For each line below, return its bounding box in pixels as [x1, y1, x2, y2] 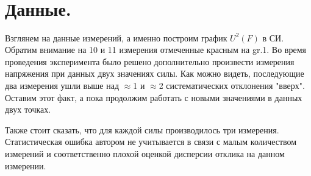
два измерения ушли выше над [5, 79, 120, 92]
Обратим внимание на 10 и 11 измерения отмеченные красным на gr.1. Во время [5, 43, 306, 56]
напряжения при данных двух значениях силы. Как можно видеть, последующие [5, 67, 304, 80]
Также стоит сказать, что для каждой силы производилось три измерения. [5, 123, 279, 136]
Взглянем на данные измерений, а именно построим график [5, 31, 227, 44]
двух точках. [5, 103, 51, 116]
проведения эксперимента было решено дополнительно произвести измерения [5, 55, 295, 68]
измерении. [5, 159, 46, 172]
